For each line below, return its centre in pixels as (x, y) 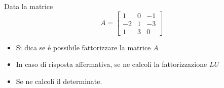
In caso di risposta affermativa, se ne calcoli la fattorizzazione (111, 64)
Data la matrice (29, 6)
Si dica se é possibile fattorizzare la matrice (83, 47)
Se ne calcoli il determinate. (59, 81)
